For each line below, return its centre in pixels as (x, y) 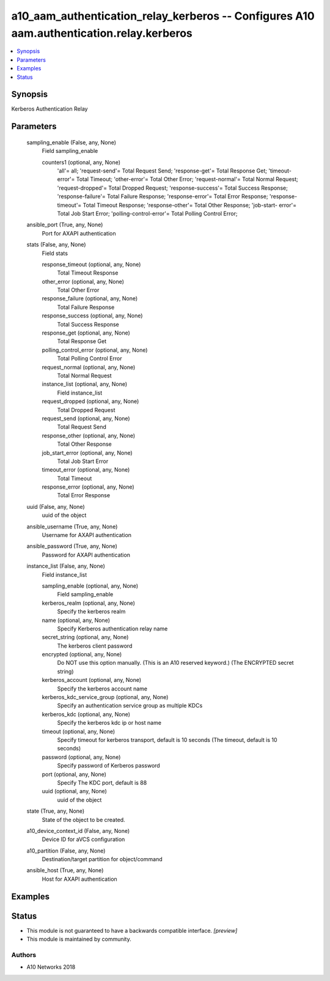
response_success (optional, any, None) (92, 316)
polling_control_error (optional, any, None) (95, 350)
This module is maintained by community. (79, 939)
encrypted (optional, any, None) (82, 654)
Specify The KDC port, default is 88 (102, 782)
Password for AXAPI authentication (86, 555)
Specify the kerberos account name (102, 689)
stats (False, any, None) (56, 245)
